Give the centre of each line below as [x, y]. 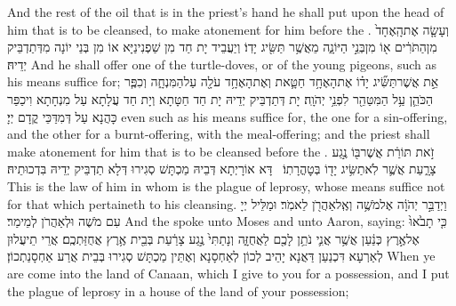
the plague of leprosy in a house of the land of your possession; [178, 290]
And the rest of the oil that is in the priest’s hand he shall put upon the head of [226, 12]
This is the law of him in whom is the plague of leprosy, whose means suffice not [226, 185]
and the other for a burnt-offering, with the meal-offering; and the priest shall [219, 134]
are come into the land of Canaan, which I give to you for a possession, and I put [228, 273]
